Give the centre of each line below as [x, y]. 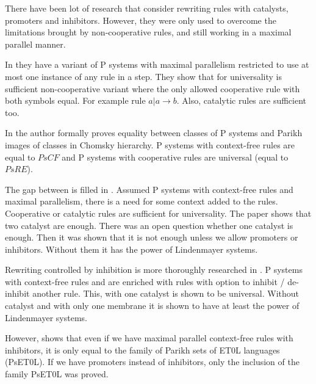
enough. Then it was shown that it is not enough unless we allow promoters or [152, 237]
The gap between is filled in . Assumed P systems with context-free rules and [149, 189]
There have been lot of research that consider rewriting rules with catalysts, [147, 8]
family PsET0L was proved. [57, 374]
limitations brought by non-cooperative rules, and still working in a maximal [148, 32]
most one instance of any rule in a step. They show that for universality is [144, 76]
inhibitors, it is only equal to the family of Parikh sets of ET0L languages [142, 350]
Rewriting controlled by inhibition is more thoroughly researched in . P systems [154, 270]
